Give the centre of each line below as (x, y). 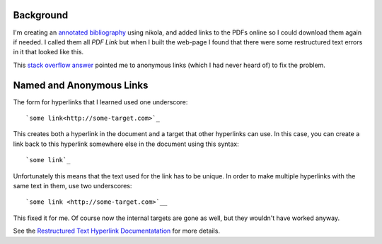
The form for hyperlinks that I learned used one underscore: (100, 102)
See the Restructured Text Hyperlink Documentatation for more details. (117, 231)
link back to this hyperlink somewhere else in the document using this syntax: (126, 144)
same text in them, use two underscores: (73, 185)
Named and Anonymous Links (81, 85)
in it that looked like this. (48, 52)
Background (41, 15)
